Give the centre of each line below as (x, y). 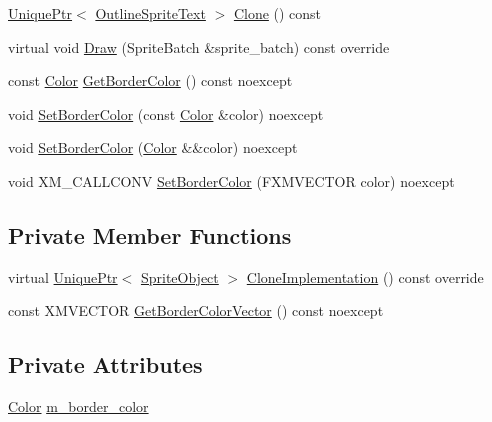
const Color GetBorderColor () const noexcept (150, 80)
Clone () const (277, 13)
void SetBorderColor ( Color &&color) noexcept (153, 147)
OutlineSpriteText (150, 13)
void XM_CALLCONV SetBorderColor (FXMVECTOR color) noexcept (231, 180)
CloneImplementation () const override (365, 276)
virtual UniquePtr (63, 276)
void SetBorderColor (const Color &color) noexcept (166, 113)
